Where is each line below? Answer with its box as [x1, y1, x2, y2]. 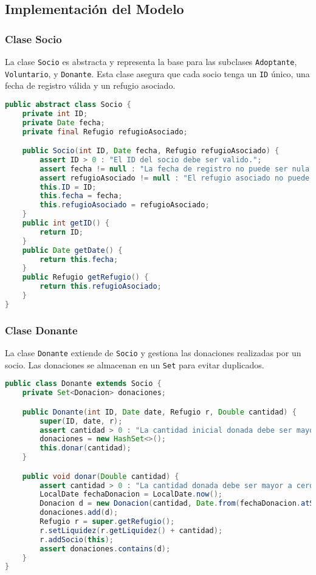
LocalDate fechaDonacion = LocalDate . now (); [39, 490, 222, 499]
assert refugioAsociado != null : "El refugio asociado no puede [39, 173, 310, 182]
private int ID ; [22, 109, 88, 118]
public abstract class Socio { [5, 100, 131, 109]
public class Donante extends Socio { [5, 379, 162, 388]
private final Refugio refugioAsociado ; [22, 127, 188, 136]
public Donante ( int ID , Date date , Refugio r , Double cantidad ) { [22, 407, 297, 416]
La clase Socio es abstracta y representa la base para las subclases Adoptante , [5, 55, 297, 67]
